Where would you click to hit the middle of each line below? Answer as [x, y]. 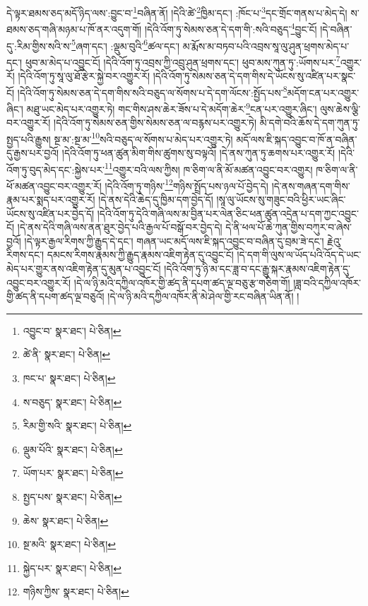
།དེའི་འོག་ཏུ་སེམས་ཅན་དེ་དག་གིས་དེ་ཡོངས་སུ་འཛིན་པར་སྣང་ [254, 76]
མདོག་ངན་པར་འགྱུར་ [323, 92]
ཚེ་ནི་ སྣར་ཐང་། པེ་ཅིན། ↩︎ [66, 354]
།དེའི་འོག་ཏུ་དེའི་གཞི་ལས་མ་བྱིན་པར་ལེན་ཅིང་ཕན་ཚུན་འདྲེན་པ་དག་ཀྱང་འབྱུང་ [228, 213]
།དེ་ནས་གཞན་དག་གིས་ [311, 185]
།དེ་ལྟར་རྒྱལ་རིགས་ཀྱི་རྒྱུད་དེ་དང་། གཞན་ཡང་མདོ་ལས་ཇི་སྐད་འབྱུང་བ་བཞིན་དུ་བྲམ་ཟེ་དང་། [174, 240]
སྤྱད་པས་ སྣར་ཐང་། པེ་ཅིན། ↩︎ [72, 496]
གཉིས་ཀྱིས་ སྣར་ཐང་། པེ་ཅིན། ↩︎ [76, 592]
